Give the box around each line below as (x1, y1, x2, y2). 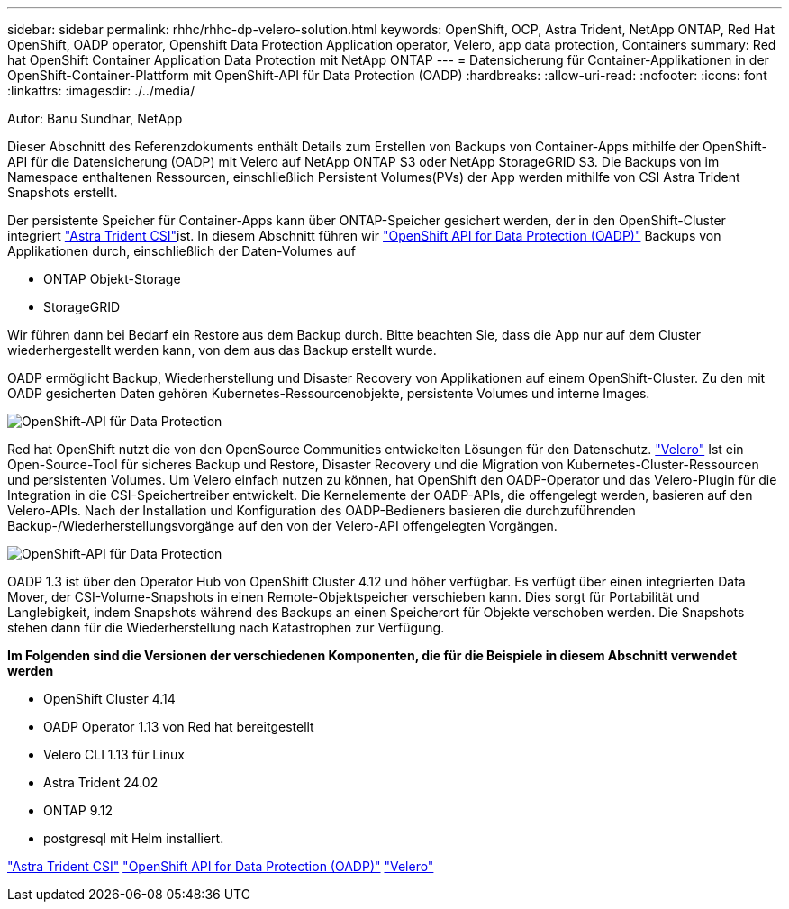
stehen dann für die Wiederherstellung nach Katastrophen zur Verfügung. (7, 620, 445, 635)
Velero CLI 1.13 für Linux (43, 747, 185, 762)
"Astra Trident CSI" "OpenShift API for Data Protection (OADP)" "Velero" (7, 859, 434, 874)
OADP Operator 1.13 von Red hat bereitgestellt (43, 719, 314, 734)
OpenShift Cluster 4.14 (43, 691, 176, 706)
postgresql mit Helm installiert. (43, 831, 224, 846)
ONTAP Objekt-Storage (43, 271, 181, 286)
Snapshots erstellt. (7, 185, 118, 200)
